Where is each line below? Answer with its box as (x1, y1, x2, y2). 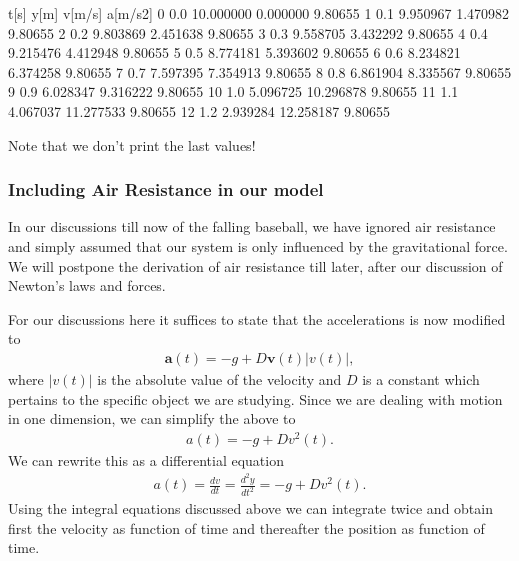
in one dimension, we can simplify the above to (8, 408, 296, 429)
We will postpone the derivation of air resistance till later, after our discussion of (8, 255, 503, 276)
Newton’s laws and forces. (8, 275, 166, 296)
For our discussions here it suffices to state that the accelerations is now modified (8, 308, 506, 329)
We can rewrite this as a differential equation (8, 449, 284, 470)
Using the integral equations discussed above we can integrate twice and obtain (8, 498, 493, 519)
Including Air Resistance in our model (8, 177, 324, 202)
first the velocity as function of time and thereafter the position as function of (8, 517, 485, 538)
